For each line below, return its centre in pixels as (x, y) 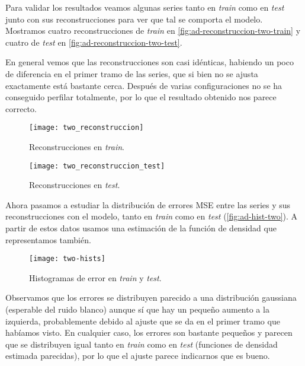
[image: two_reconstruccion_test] (97, 166)
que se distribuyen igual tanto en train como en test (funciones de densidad (142, 344)
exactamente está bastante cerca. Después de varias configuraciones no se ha (144, 85)
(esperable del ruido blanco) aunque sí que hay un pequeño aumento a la (137, 309)
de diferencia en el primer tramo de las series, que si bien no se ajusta (132, 73)
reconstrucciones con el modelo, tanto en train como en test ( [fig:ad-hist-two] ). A (152, 216)
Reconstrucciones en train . (77, 147)
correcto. (21, 108)
